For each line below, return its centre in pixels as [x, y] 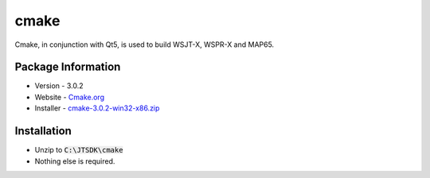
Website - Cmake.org [70, 97]
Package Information [68, 67]
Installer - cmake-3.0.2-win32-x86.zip [97, 108]
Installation [43, 131]
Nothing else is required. [75, 161]
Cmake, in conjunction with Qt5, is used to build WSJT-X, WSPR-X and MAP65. [145, 44]
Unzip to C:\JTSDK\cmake [79, 150]
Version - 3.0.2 [59, 86]
